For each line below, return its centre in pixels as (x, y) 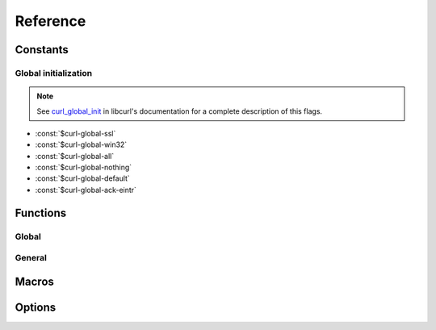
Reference (50, 21)
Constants (42, 50)
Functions (41, 213)
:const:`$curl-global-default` (83, 178)
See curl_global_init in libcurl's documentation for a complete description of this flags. (180, 111)
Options (36, 307)
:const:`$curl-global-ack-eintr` (86, 190)
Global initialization (54, 73)
